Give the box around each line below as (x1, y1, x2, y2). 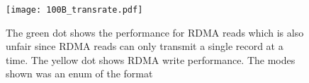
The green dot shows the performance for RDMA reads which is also (6, 25, 304, 39)
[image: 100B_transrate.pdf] (6, 5, 143, 15)
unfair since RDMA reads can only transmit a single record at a (6, 39, 283, 53)
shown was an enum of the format (6, 66, 153, 81)
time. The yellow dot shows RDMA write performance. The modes (6, 52, 296, 67)
